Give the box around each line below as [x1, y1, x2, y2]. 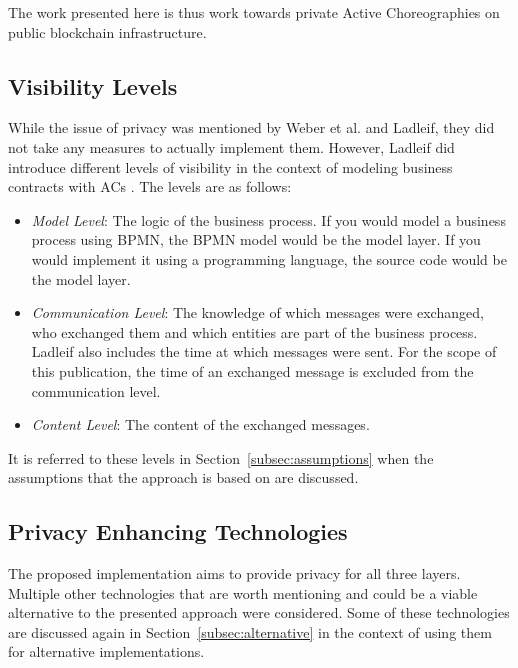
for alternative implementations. [8, 641, 205, 662]
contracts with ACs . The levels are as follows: [8, 176, 292, 197]
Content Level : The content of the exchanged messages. [31, 414, 370, 435]
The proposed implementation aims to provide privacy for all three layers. [8, 563, 461, 584]
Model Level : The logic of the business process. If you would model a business [31, 209, 506, 230]
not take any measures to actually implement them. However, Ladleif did [8, 136, 455, 157]
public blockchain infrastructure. [8, 21, 207, 42]
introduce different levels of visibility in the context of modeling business [8, 156, 453, 177]
